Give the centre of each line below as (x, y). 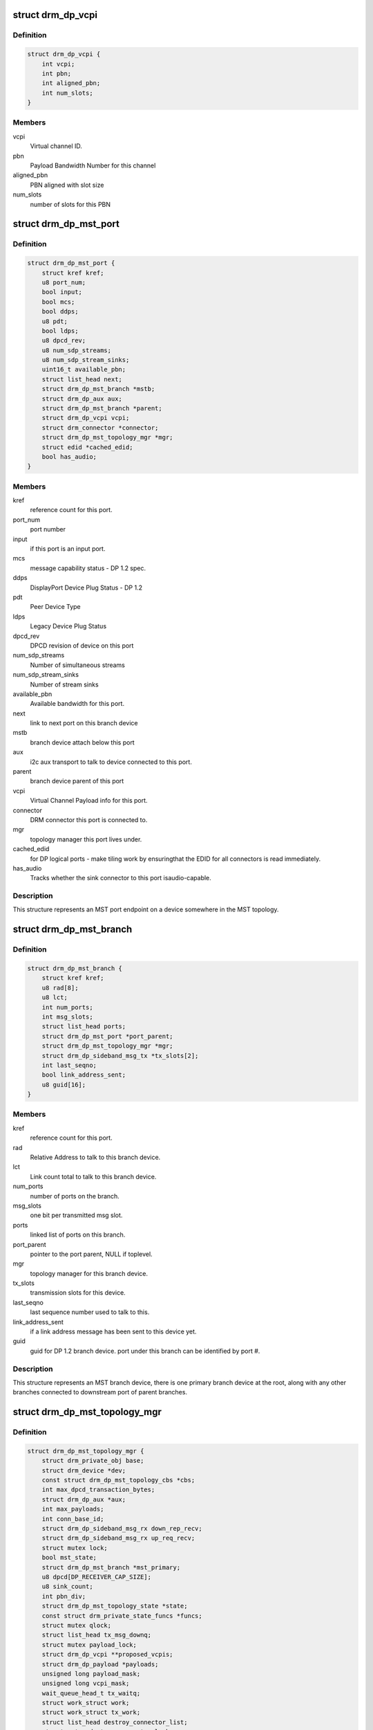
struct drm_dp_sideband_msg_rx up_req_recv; (118, 1538)
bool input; (62, 292)
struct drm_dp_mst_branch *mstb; (98, 389)
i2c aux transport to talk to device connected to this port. (111, 762)
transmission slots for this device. (78, 1293)
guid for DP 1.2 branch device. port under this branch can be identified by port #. (145, 1351)
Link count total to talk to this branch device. (93, 1176)
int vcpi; (58, 64)
